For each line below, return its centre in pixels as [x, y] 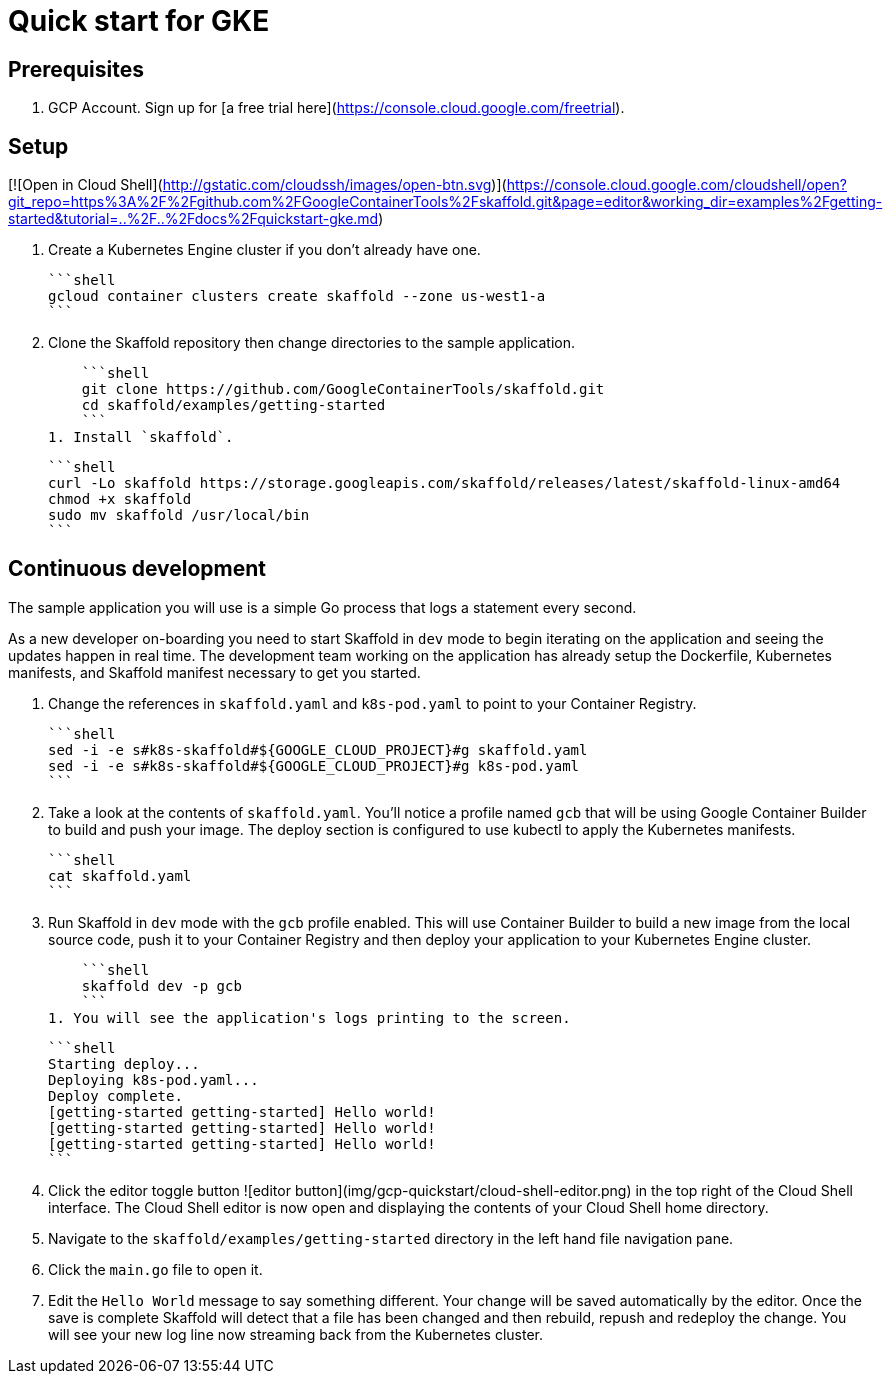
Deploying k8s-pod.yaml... [153, 1079]
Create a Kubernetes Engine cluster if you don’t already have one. [264, 250]
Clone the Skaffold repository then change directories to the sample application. [312, 343]
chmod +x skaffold [120, 499]
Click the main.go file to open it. [155, 1269]
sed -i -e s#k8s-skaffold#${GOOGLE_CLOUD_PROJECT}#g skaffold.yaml [318, 749]
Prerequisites [76, 69]
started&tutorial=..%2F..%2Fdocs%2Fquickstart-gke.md [193, 219]
